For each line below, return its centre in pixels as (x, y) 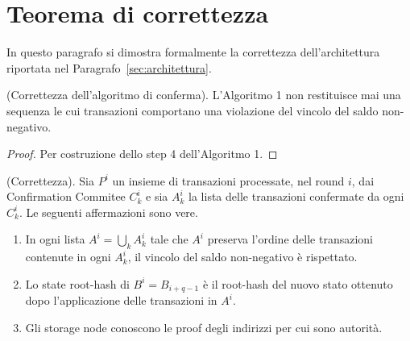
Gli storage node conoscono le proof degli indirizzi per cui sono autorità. (204, 327)
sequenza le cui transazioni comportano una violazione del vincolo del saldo (193, 110)
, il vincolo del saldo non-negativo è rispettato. (242, 257)
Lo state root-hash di (77, 283)
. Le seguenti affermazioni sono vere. (108, 212)
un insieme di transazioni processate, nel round (228, 180)
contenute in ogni (68, 257)
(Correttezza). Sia (50, 180)
